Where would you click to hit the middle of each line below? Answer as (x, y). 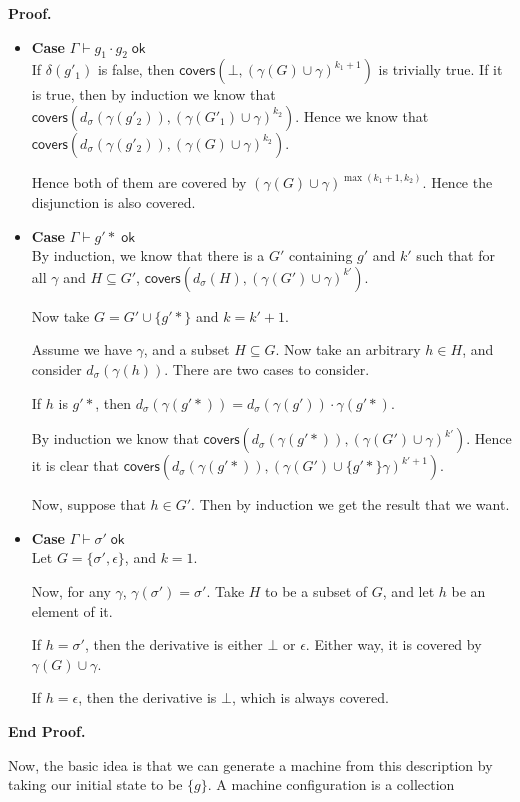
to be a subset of (316, 590)
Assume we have (81, 349)
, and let (408, 590)
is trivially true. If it (440, 69)
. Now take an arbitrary (348, 349)
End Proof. (47, 730)
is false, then (136, 69)
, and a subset (186, 349)
